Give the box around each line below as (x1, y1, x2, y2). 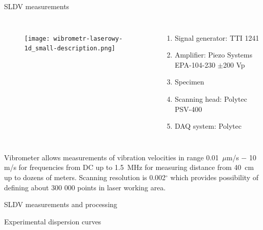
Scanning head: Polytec (175, 93, 247, 104)
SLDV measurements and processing (4, 199, 117, 210)
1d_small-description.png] (24, 45, 115, 52)
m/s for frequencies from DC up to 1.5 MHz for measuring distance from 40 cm (4, 162, 254, 172)
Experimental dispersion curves (4, 216, 102, 226)
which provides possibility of (170, 171, 258, 182)
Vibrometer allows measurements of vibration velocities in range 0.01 (4, 152, 219, 162)
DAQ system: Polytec (175, 121, 242, 131)
